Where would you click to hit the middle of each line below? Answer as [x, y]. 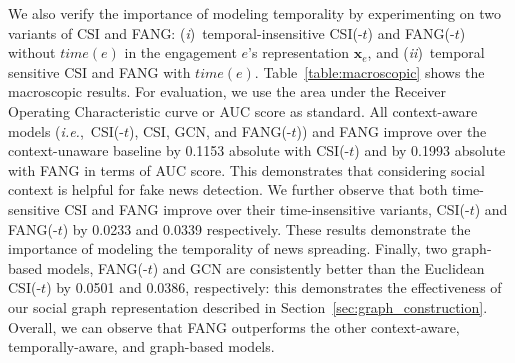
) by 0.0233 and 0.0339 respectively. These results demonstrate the [266, 228]
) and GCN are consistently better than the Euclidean [318, 267]
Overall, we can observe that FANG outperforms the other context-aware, [234, 326]
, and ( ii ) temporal [426, 52]
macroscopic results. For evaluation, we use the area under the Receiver [227, 91]
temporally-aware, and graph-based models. [141, 346]
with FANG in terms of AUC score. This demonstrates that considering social [246, 169]
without [32, 52]
